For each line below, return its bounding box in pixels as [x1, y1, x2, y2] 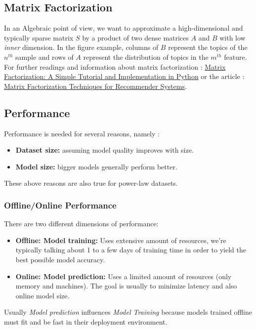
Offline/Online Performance [4, 199, 117, 211]
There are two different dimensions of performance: [4, 218, 159, 229]
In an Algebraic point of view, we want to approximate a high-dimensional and [4, 23, 243, 33]
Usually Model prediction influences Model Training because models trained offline [4, 307, 252, 317]
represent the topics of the [168, 42, 248, 52]
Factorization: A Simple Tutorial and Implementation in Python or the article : [4, 71, 245, 82]
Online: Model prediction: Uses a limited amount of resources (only [15, 271, 232, 281]
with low [219, 32, 246, 42]
